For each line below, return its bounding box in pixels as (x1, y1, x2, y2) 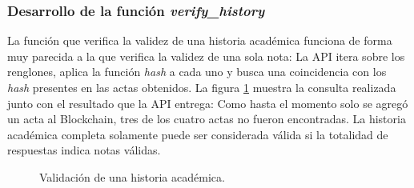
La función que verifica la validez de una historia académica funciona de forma (7, 32, 392, 49)
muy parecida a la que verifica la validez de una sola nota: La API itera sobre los (7, 47, 405, 64)
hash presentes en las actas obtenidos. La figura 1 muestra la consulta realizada (7, 79, 396, 95)
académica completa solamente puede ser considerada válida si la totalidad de (7, 126, 388, 142)
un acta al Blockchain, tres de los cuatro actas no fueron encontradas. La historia (7, 110, 406, 127)
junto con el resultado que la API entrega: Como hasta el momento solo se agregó (7, 94, 408, 111)
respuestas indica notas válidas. (7, 142, 161, 158)
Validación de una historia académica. (39, 168, 225, 185)
